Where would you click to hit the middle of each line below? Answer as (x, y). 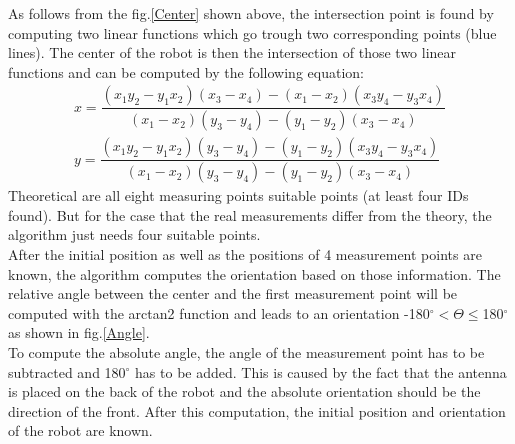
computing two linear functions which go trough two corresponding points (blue (252, 32)
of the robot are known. (80, 430)
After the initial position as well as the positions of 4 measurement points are (245, 253)
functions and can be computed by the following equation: (186, 71)
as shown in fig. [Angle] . (79, 332)
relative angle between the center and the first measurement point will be (233, 293)
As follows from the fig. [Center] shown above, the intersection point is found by (251, 13)
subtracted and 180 (67, 371)
